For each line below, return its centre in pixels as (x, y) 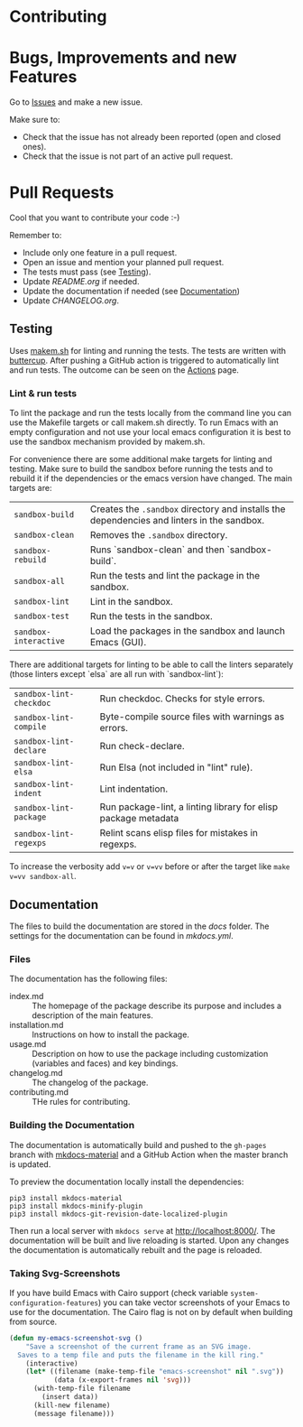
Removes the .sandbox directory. (159, 535)
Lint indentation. (134, 789)
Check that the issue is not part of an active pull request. (128, 156)
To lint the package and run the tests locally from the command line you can (151, 413)
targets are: (31, 488)
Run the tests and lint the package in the (175, 576)
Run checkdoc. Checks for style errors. (183, 699)
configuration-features (54, 1303)
